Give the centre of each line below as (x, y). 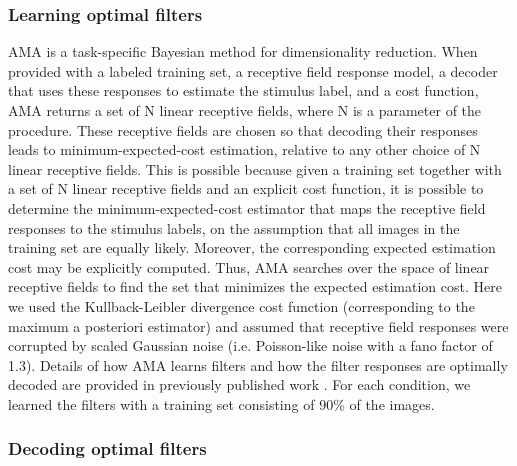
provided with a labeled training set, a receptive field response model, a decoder (253, 70)
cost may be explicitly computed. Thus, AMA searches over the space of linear (249, 266)
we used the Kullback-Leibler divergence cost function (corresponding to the (241, 305)
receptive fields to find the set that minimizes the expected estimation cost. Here (255, 286)
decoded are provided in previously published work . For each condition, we (239, 384)
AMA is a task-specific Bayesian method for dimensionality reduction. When (243, 51)
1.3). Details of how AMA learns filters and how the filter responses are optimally (258, 364)
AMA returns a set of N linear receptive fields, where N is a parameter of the (245, 110)
